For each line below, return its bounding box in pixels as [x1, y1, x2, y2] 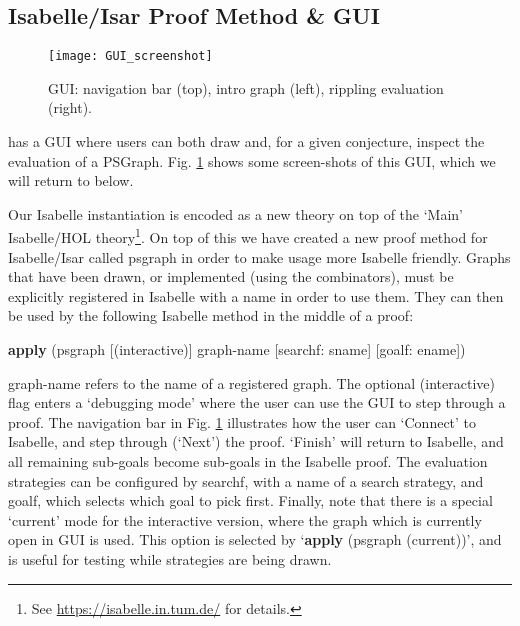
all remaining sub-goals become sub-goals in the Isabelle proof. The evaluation [8, 451, 488, 472]
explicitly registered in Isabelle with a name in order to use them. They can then [8, 285, 504, 306]
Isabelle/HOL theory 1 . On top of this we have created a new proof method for [8, 224, 488, 248]
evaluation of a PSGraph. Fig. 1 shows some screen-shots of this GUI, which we [8, 150, 496, 171]
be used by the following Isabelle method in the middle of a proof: [8, 305, 414, 326]
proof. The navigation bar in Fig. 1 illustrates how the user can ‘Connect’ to [8, 411, 477, 432]
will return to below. [8, 170, 134, 191]
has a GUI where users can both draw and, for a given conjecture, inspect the [8, 131, 485, 152]
